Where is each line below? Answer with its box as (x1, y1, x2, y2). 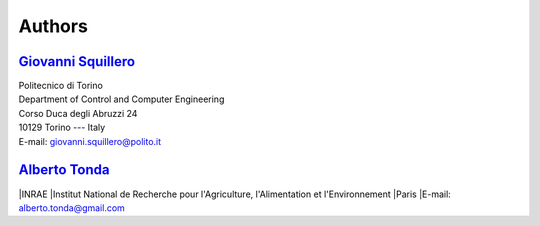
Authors (18, 15, 89, 37)
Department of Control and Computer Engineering (18, 93, 225, 105)
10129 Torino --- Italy (18, 121, 106, 134)
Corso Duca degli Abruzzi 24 (18, 107, 138, 119)
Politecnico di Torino (18, 80, 104, 92)
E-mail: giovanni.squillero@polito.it (18, 135, 162, 147)
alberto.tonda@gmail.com (18, 201, 125, 214)
